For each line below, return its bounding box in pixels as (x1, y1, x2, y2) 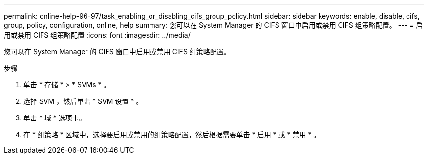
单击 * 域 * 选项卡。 (23, 114, 86, 122)
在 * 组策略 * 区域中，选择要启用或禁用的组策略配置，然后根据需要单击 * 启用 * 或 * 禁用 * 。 (23, 130, 321, 138)
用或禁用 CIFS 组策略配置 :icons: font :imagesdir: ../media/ (4, 31, 191, 39)
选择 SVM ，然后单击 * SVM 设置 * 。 (23, 97, 143, 105)
